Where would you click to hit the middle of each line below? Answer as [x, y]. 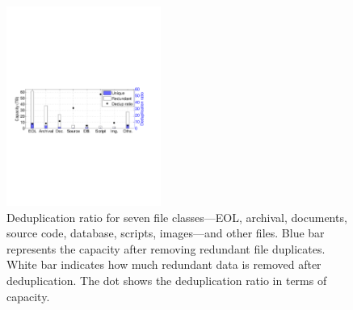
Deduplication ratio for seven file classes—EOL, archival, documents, [177, 217]
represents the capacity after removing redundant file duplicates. [166, 248]
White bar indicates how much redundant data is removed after [164, 264]
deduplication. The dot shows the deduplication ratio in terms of [167, 280]
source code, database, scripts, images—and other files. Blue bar [166, 233]
